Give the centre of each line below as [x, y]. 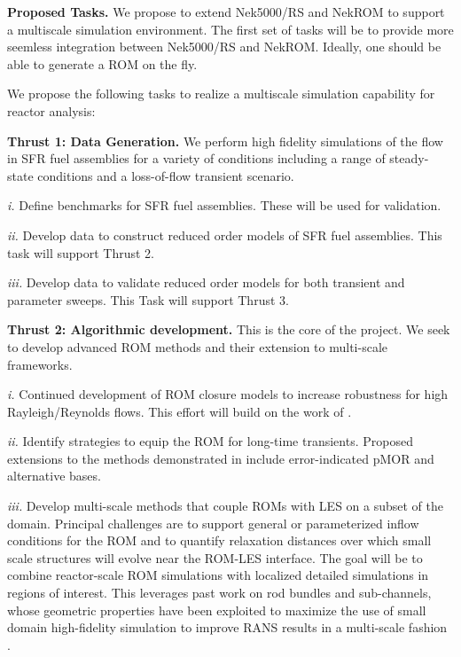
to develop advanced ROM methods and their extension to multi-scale [198, 346]
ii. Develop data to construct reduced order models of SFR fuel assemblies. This [225, 235]
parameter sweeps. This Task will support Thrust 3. [148, 299]
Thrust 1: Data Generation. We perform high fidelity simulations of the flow [225, 141]
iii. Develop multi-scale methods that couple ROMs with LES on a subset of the [225, 506]
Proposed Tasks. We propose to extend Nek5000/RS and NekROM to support [226, 12]
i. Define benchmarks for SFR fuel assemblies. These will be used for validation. [224, 205]
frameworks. [40, 364]
